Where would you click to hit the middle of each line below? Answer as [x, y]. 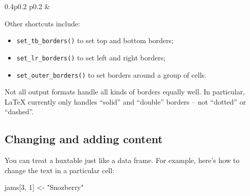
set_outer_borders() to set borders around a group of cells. [112, 74]
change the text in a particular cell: [60, 170]
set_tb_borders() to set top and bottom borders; [95, 40]
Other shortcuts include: [42, 23]
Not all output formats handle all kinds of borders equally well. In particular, [125, 92]
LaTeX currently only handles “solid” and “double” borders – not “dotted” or [125, 101]
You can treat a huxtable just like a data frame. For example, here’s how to [122, 160]
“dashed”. [19, 111]
